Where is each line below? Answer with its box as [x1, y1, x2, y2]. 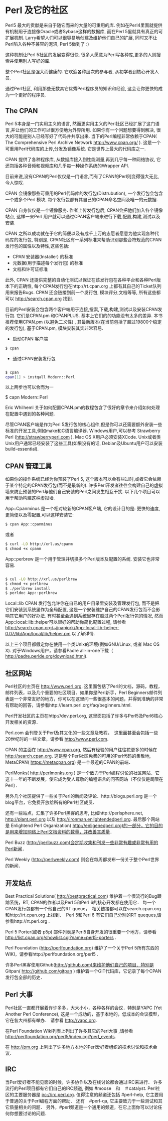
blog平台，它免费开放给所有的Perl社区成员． [5, 799, 97, 805]
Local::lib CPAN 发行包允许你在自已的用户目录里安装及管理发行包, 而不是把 [5, 600, 159, 606]
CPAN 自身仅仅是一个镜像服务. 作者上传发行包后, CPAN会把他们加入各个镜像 [5, 207, 163, 213]
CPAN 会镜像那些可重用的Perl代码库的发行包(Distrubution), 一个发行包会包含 [5, 190, 163, 196]
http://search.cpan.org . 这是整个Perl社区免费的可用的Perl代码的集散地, [5, 753, 151, 759]
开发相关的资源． [5, 719, 41, 725]
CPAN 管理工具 [5, 462, 52, 470]
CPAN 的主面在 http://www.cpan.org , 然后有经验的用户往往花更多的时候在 [5, 747, 157, 753]
